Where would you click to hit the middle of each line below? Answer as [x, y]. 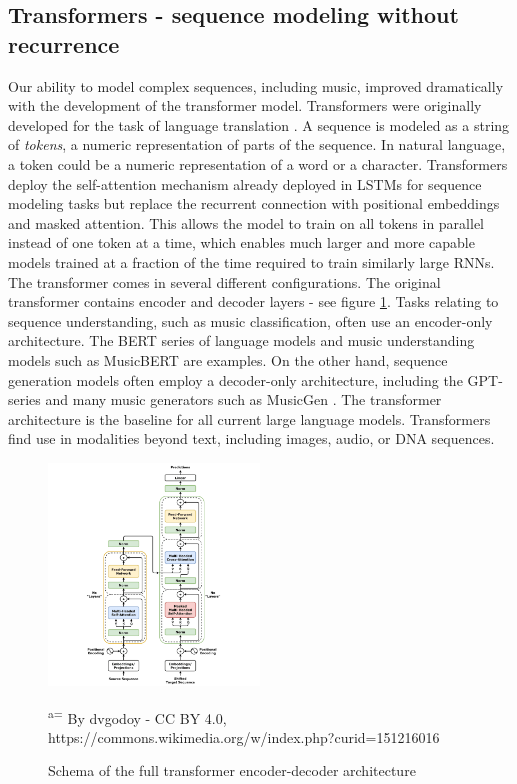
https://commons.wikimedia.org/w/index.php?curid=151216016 [244, 736]
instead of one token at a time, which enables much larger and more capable [241, 242]
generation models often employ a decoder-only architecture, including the [235, 379]
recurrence [64, 43]
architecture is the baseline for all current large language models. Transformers [249, 418]
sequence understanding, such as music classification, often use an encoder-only [250, 320]
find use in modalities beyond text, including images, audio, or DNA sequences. [251, 438]
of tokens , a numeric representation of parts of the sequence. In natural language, [257, 144]
